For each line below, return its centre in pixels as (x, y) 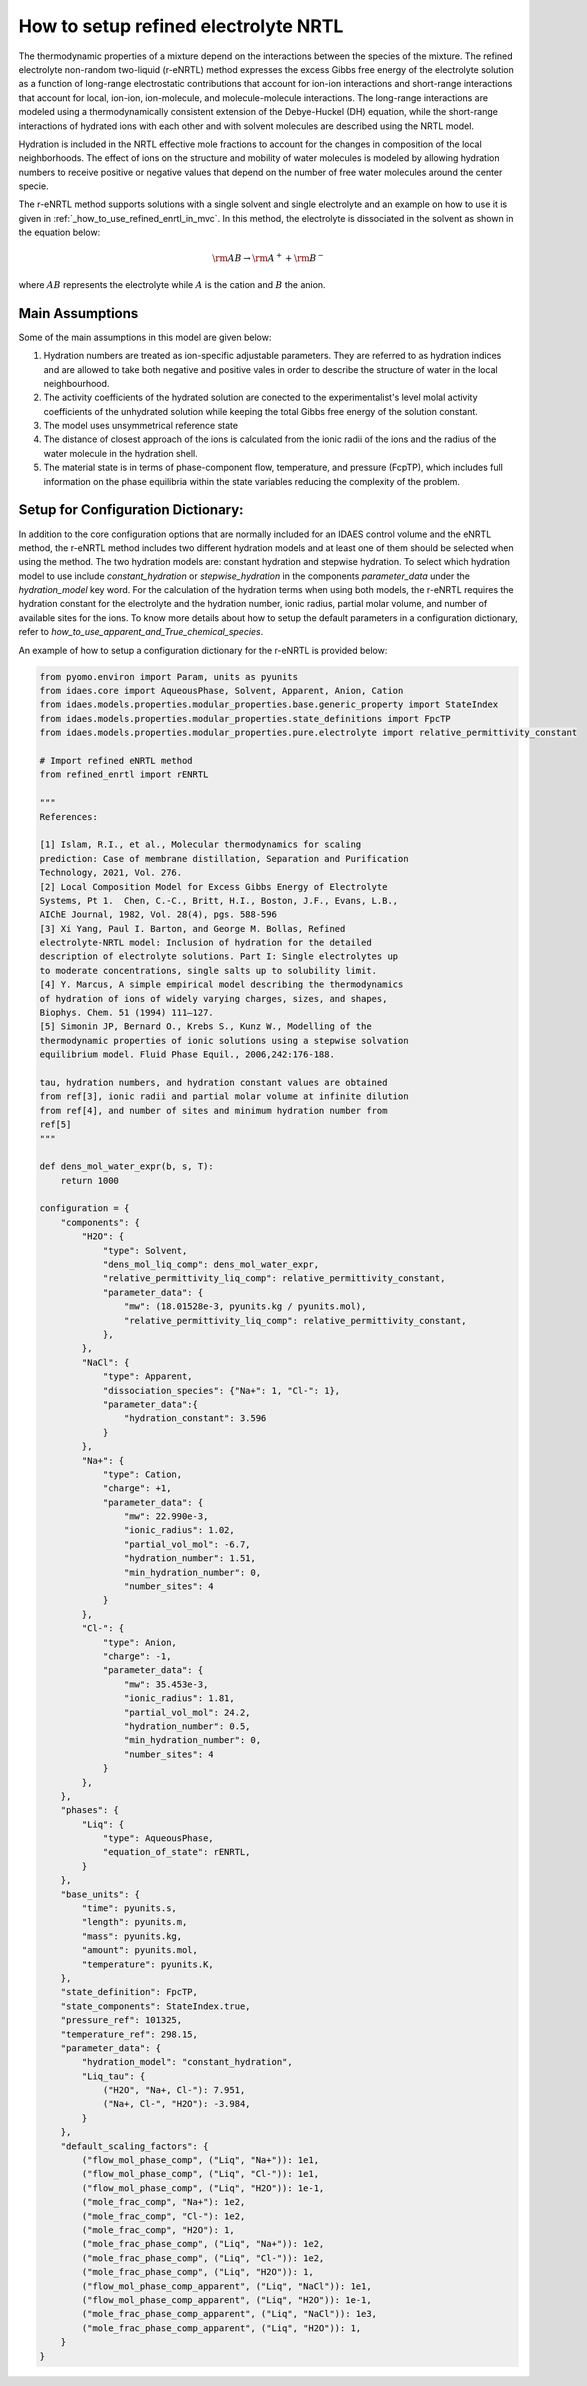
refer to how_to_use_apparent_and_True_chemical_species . (141, 632)
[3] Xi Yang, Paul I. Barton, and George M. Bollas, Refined (192, 928)
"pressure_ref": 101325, (121, 2020)
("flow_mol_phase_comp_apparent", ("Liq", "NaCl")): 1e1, (226, 2286)
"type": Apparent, (148, 1376)
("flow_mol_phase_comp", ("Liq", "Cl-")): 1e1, (200, 2174)
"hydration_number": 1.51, (190, 1558)
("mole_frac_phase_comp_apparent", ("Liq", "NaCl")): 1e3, (229, 2314)
